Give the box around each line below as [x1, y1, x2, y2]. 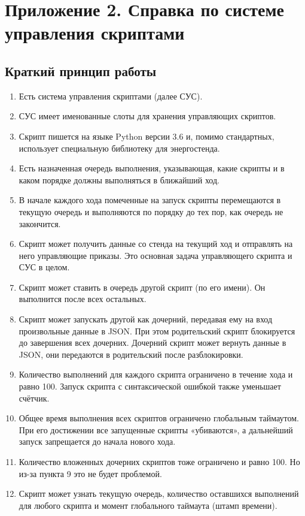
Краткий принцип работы [5, 61, 157, 80]
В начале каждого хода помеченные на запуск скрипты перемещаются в [19, 194, 281, 206]
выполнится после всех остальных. [19, 292, 147, 305]
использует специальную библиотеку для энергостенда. [19, 141, 220, 154]
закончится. [19, 217, 61, 230]
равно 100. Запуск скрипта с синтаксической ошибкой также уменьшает [19, 380, 281, 393]
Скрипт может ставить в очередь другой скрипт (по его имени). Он [19, 280, 266, 293]
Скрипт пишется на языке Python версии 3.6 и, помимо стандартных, [19, 129, 274, 142]
